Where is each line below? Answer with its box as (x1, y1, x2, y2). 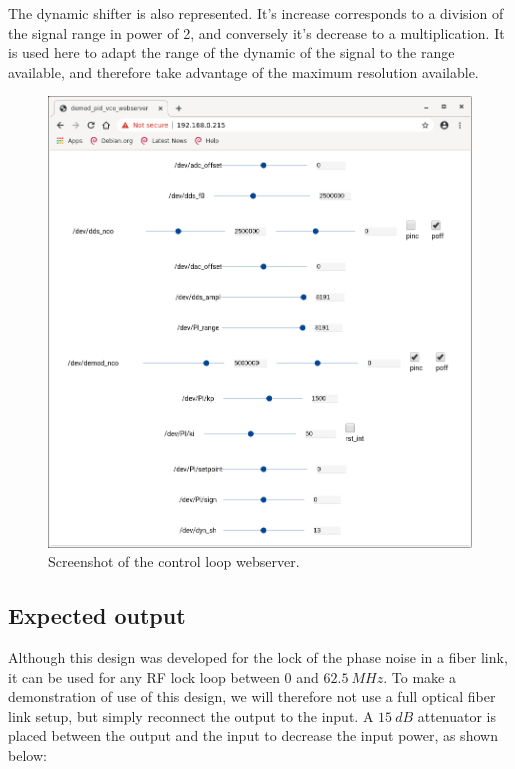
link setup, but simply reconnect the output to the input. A (8, 705, 374, 726)
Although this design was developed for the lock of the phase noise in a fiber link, (8, 646, 508, 667)
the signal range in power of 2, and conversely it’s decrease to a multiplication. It (8, 22, 505, 43)
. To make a (383, 666, 456, 687)
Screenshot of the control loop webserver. (48, 551, 300, 572)
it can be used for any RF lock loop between (8, 666, 280, 687)
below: (8, 744, 47, 765)
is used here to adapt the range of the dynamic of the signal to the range (8, 42, 455, 63)
